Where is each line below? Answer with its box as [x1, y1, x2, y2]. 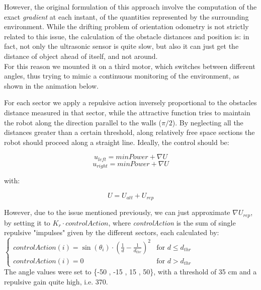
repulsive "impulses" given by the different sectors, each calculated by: [4, 227, 219, 238]
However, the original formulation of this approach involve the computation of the [4, 2, 257, 12]
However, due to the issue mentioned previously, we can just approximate [4, 207, 230, 217]
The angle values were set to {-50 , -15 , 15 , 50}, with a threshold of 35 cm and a [4, 266, 257, 276]
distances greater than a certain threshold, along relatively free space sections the [4, 127, 255, 137]
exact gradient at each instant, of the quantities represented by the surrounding [4, 11, 249, 22]
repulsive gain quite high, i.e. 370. [4, 276, 108, 286]
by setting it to [4, 217, 50, 228]
